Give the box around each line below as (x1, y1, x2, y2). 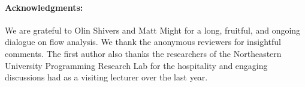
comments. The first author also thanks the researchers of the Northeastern (5, 47, 282, 59)
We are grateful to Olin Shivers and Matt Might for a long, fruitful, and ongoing (5, 23, 301, 36)
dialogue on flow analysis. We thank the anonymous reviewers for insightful (5, 35, 281, 48)
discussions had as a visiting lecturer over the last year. (5, 71, 208, 83)
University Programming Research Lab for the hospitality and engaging (5, 59, 268, 71)
